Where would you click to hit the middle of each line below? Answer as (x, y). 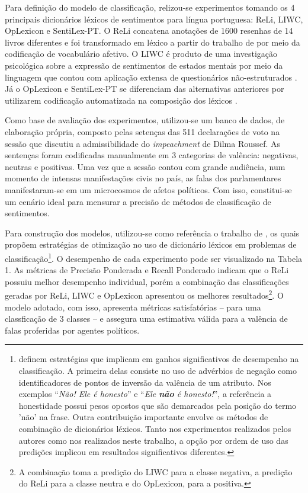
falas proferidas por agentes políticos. (72, 330)
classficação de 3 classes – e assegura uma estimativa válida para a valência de (146, 318)
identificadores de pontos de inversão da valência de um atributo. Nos (145, 382)
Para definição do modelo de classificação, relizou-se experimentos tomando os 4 (150, 7)
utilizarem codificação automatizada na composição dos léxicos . (121, 100)
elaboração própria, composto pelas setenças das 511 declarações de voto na (142, 131)
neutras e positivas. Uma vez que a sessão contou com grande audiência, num (145, 166)
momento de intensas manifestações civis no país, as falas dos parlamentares (143, 178)
